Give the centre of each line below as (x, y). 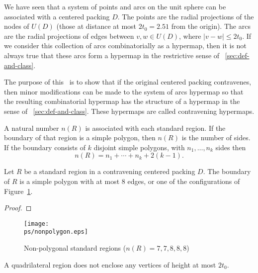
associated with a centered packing (57, 16)
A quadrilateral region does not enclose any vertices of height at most (110, 264)
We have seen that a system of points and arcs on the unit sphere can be (115, 6)
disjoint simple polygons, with (139, 147)
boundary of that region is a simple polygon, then (80, 137)
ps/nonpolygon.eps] (56, 232)
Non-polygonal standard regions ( (75, 248)
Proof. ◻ (18, 208)
